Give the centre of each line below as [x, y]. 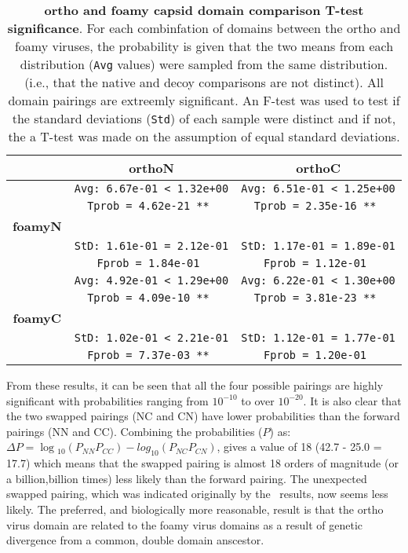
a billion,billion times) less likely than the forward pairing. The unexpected [187, 478]
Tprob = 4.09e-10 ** [148, 298]
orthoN [151, 168]
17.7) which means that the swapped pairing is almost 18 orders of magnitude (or [202, 463]
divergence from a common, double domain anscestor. [135, 540]
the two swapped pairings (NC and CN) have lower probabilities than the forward [203, 416]
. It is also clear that [352, 400]
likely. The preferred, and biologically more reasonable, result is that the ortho [195, 509]
